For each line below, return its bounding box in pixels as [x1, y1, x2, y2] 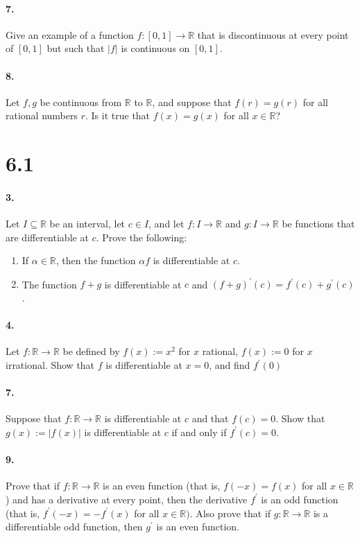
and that [191, 411, 229, 426]
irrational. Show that [6, 358, 95, 372]
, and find [209, 358, 250, 372]
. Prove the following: [96, 229, 187, 244]
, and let [148, 216, 185, 231]
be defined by [62, 344, 120, 358]
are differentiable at [6, 229, 89, 244]
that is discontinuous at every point [197, 27, 349, 42]
